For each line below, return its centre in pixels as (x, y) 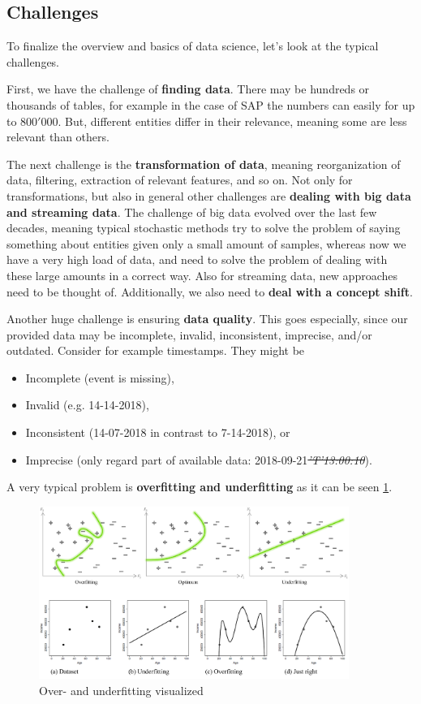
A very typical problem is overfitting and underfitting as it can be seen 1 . (200, 487)
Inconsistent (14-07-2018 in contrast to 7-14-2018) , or (158, 432)
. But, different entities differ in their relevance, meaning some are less (232, 121)
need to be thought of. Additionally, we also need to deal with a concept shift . (210, 291)
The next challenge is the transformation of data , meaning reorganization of (204, 164)
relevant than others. (58, 137)
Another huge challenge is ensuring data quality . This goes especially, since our (207, 319)
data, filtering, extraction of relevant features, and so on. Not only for (180, 180)
